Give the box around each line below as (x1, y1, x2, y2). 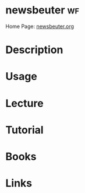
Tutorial (5, 123, 44, 136)
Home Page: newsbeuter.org (5, 23, 74, 30)
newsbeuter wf (5, 3, 80, 17)
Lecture (5, 97, 44, 110)
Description (5, 43, 63, 57)
